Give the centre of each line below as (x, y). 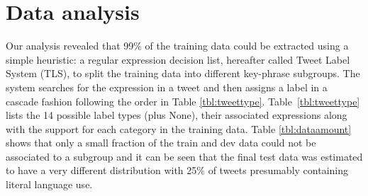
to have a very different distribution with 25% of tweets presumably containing (177, 170)
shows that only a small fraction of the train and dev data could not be (161, 143)
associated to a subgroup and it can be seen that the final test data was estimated (184, 156)
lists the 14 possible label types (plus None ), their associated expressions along (177, 115)
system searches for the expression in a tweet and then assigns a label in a (167, 87)
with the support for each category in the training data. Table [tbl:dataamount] (179, 128)
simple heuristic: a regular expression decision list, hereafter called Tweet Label (178, 59)
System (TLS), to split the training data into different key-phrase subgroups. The (183, 73)
